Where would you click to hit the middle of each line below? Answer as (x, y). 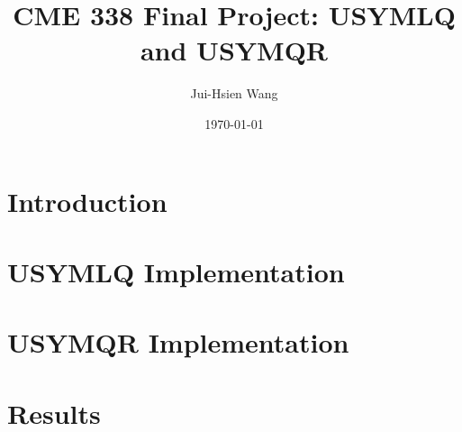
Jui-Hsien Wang (234, 93)
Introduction (87, 201)
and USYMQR (234, 50)
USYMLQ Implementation (176, 271)
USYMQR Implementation (178, 342)
